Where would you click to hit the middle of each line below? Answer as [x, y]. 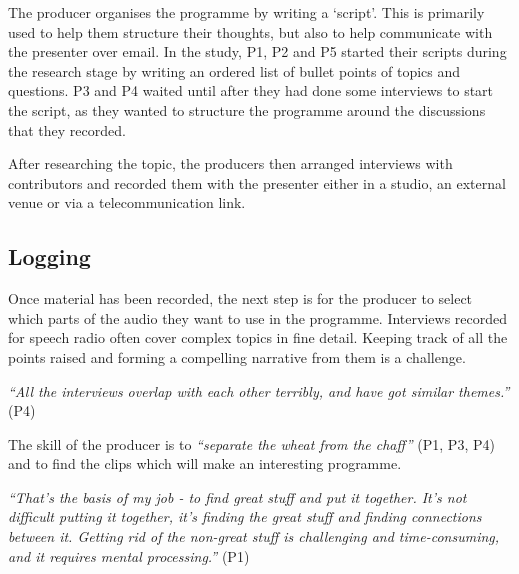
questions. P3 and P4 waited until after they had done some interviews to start [251, 90]
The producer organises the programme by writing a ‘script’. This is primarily [246, 12]
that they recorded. [67, 129]
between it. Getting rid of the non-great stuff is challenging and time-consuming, [254, 536]
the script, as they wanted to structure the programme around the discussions [247, 109]
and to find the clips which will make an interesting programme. [205, 463]
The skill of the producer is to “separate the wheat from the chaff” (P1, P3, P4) [251, 443]
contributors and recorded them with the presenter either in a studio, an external [257, 182]
